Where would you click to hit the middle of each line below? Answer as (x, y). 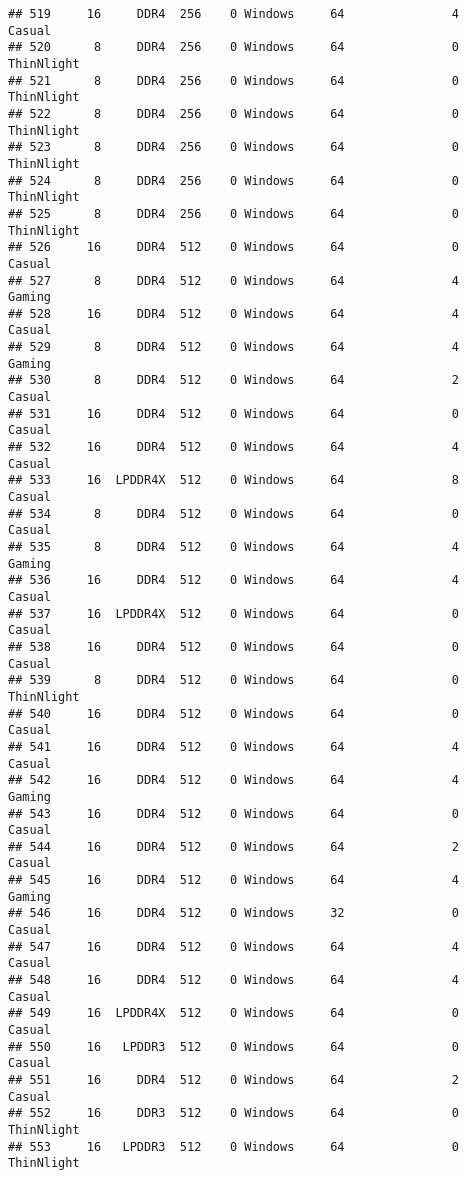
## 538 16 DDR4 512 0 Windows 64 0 (234, 646)
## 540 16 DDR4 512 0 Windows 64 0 (234, 713)
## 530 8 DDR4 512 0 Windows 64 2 (234, 380)
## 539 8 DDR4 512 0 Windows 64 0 (234, 680)
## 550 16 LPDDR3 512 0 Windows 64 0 (234, 1046)
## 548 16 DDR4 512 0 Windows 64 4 (234, 980)
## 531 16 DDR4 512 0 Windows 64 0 (234, 413)
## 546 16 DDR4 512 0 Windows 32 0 (234, 913)
